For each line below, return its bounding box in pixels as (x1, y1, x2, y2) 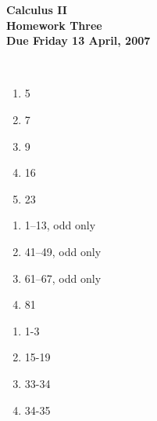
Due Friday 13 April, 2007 (6, 32, 151, 49)
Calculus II (6, 2, 67, 17)
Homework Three (6, 16, 102, 33)
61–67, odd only (24, 269, 102, 286)
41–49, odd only (24, 243, 102, 259)
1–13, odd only (24, 217, 96, 233)
